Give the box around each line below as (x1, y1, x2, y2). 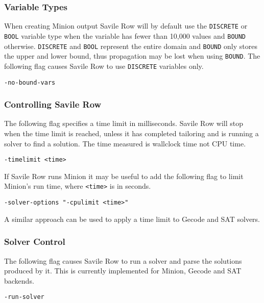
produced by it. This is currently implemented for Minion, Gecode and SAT (4, 265, 242, 276)
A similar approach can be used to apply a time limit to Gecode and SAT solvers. (4, 213, 260, 224)
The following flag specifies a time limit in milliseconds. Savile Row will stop (4, 118, 243, 129)
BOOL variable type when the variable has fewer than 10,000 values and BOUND (4, 30, 246, 41)
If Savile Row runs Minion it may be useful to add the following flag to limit (4, 170, 244, 181)
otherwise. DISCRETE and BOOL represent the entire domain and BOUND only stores (4, 40, 257, 51)
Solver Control (4, 235, 65, 248)
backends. (4, 275, 34, 286)
